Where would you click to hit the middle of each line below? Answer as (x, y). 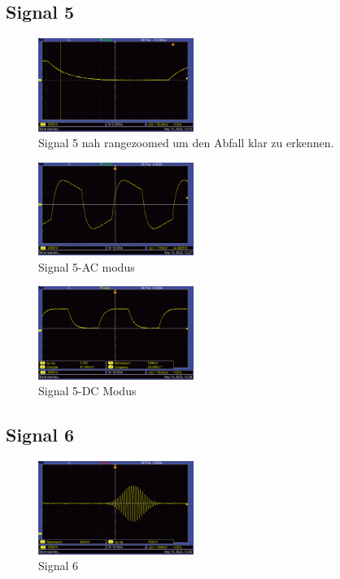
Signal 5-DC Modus (87, 391)
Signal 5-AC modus (87, 266)
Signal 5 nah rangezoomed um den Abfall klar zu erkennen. (186, 143)
